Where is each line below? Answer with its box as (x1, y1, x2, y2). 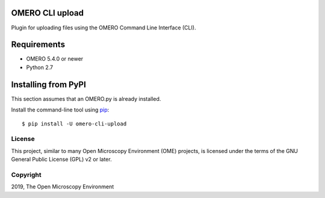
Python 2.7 (26, 64, 54, 71)
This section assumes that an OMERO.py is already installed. (11, 95, 161, 102)
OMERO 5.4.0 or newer (26, 55, 84, 62)
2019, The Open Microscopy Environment (11, 183, 114, 190)
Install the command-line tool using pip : (11, 106, 110, 113)
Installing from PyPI (11, 79, 87, 89)
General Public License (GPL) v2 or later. (11, 156, 112, 163)
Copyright (11, 170, 42, 179)
